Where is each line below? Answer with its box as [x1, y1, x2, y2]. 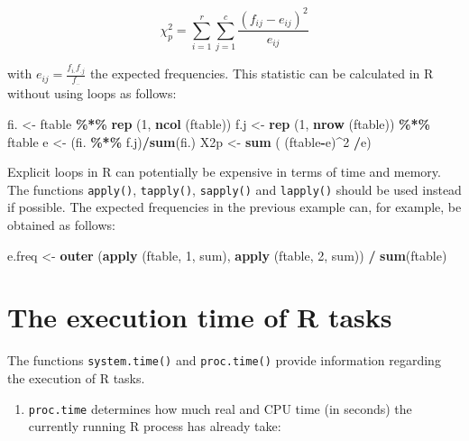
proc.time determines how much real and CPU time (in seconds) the [28, 399, 412, 418]
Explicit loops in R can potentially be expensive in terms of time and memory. [7, 162, 441, 181]
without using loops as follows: [7, 84, 177, 103]
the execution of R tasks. [7, 369, 145, 388]
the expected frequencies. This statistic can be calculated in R [89, 64, 434, 83]
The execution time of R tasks [7, 299, 392, 335]
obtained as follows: [7, 216, 115, 234]
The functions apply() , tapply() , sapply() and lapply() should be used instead [7, 179, 462, 198]
